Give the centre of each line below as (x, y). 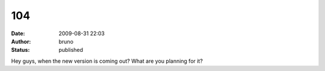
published (71, 50)
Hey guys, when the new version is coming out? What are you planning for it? (107, 61)
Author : (21, 41)
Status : (20, 50)
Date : (18, 33)
